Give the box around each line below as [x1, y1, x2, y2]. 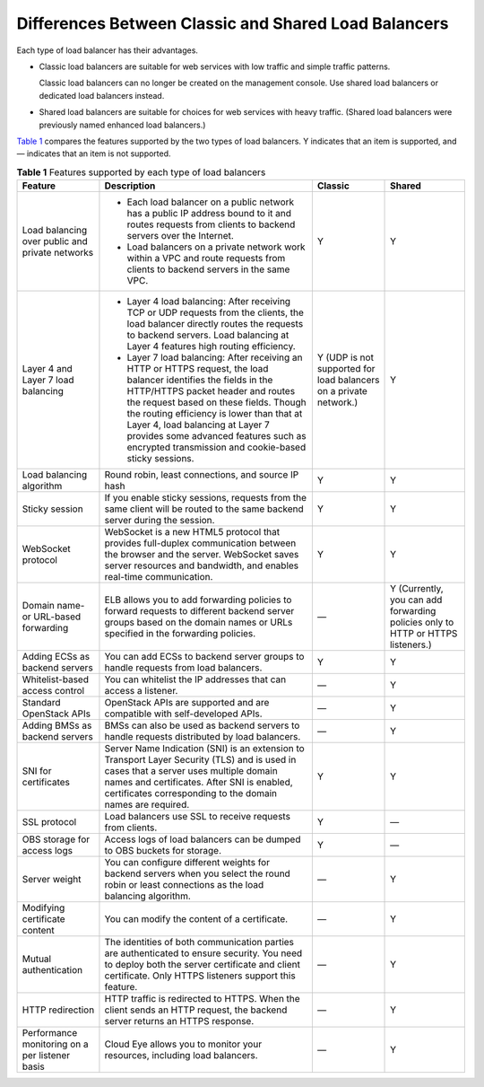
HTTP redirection [22, 1004, 95, 1016]
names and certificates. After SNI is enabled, [104, 776, 293, 789]
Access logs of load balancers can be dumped [104, 833, 301, 846]
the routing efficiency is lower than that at [126, 408, 303, 420]
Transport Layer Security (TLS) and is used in [104, 754, 297, 767]
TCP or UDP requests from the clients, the [126, 306, 305, 319]
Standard [22, 697, 62, 709]
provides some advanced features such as [126, 430, 307, 443]
